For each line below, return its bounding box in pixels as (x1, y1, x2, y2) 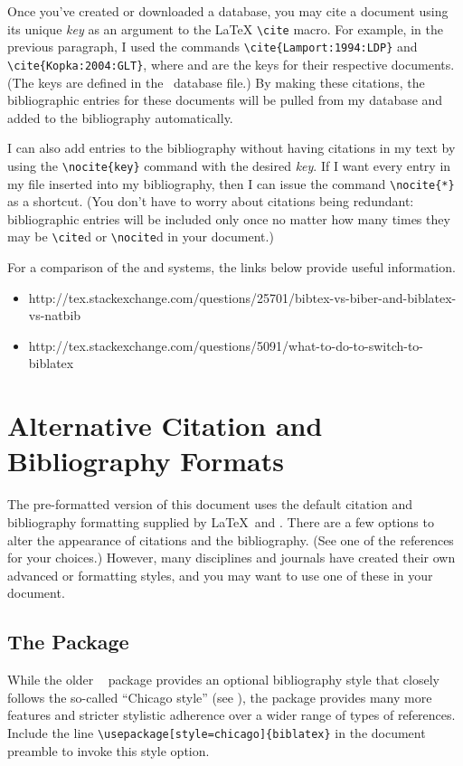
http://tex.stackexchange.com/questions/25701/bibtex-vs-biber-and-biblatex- (28, 288, 457, 307)
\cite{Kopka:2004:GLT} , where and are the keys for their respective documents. (7, 54, 455, 73)
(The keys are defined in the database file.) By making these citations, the (7, 72, 425, 91)
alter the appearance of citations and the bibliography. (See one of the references (7, 530, 454, 549)
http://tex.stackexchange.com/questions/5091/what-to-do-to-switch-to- (28, 336, 424, 355)
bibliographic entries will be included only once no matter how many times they (7, 209, 450, 228)
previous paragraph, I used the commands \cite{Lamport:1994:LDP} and (7, 37, 418, 56)
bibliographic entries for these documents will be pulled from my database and (7, 90, 443, 109)
